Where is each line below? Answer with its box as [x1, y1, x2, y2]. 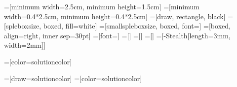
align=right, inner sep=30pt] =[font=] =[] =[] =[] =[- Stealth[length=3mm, [4, 30, 231, 40]
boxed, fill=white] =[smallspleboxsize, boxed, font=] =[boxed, [43, 21, 231, 31]
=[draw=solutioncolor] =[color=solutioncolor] [4, 73, 142, 83]
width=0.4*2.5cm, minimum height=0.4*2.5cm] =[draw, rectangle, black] [4, 11, 226, 21]
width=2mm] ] [4, 40, 46, 50]
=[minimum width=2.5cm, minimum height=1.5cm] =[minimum [4, 1, 199, 11]
